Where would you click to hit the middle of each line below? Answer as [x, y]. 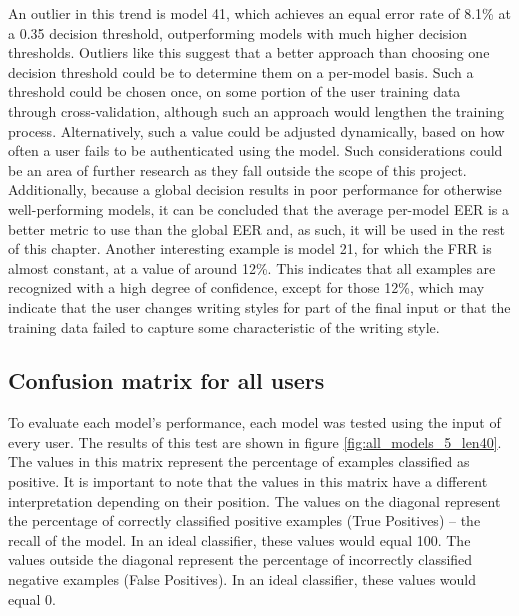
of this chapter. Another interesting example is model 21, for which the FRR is [250, 248]
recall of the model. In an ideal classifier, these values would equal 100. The [239, 539]
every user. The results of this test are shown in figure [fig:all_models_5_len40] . [255, 441]
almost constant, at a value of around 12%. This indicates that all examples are [252, 267]
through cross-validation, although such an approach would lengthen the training [256, 110]
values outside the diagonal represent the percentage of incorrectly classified [240, 559]
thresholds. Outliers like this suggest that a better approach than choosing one [249, 52]
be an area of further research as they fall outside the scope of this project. [237, 169]
